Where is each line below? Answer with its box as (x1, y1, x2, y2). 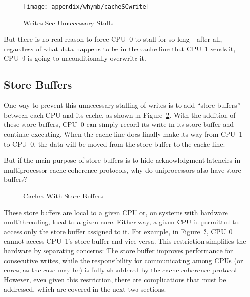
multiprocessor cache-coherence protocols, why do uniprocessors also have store (4, 164, 241, 174)
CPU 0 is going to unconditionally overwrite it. (4, 53, 146, 63)
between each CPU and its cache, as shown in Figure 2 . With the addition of (4, 109, 236, 120)
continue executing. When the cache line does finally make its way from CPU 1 (4, 129, 243, 139)
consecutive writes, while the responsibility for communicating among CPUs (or (4, 255, 243, 265)
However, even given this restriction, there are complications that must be (4, 274, 226, 284)
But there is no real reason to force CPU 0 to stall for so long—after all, (4, 34, 222, 44)
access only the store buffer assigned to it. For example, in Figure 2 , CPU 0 (4, 226, 233, 236)
